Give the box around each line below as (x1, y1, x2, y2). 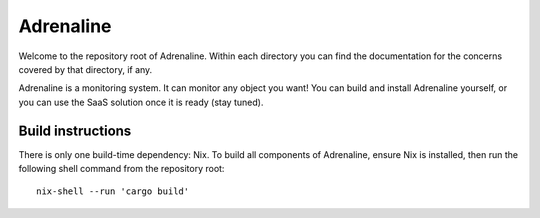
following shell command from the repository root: (18, 163, 225, 175)
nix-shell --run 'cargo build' (36, 186, 190, 197)
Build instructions (18, 122, 132, 139)
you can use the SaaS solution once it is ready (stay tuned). (18, 96, 264, 108)
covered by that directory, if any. (18, 63, 153, 75)
